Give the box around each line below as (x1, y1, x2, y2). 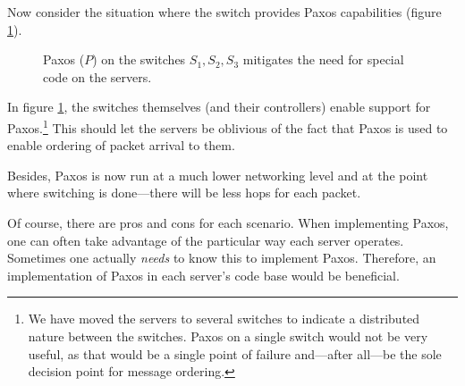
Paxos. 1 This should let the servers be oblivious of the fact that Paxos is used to (7, 115, 448, 137)
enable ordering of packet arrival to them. (7, 136, 235, 155)
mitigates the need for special (242, 50, 404, 69)
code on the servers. (43, 67, 152, 86)
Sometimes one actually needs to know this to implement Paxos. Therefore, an (7, 248, 436, 267)
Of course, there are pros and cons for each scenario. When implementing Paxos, (7, 214, 449, 231)
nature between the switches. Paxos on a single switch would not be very (28, 326, 428, 345)
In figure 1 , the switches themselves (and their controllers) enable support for (7, 97, 431, 116)
